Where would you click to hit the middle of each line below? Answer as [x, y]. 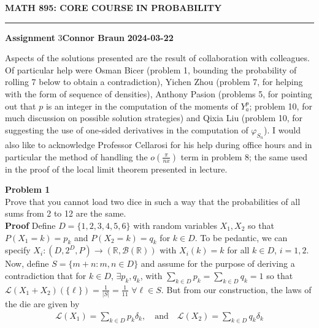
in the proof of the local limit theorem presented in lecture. [116, 169]
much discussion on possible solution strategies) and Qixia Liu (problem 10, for [154, 118]
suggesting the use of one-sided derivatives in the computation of [127, 129]
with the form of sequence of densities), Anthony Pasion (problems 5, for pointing [159, 93]
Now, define [27, 263]
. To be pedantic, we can [241, 237]
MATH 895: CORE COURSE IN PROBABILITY [113, 7]
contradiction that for [46, 275]
